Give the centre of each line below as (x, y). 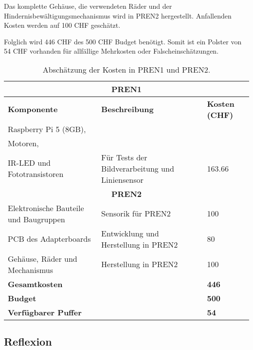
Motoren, (23, 143)
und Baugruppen (36, 219)
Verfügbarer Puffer (45, 312)
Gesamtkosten (35, 284)
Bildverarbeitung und (138, 168)
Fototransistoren (36, 174)
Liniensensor (122, 179)
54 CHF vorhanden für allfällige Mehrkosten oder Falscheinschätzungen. (111, 51)
